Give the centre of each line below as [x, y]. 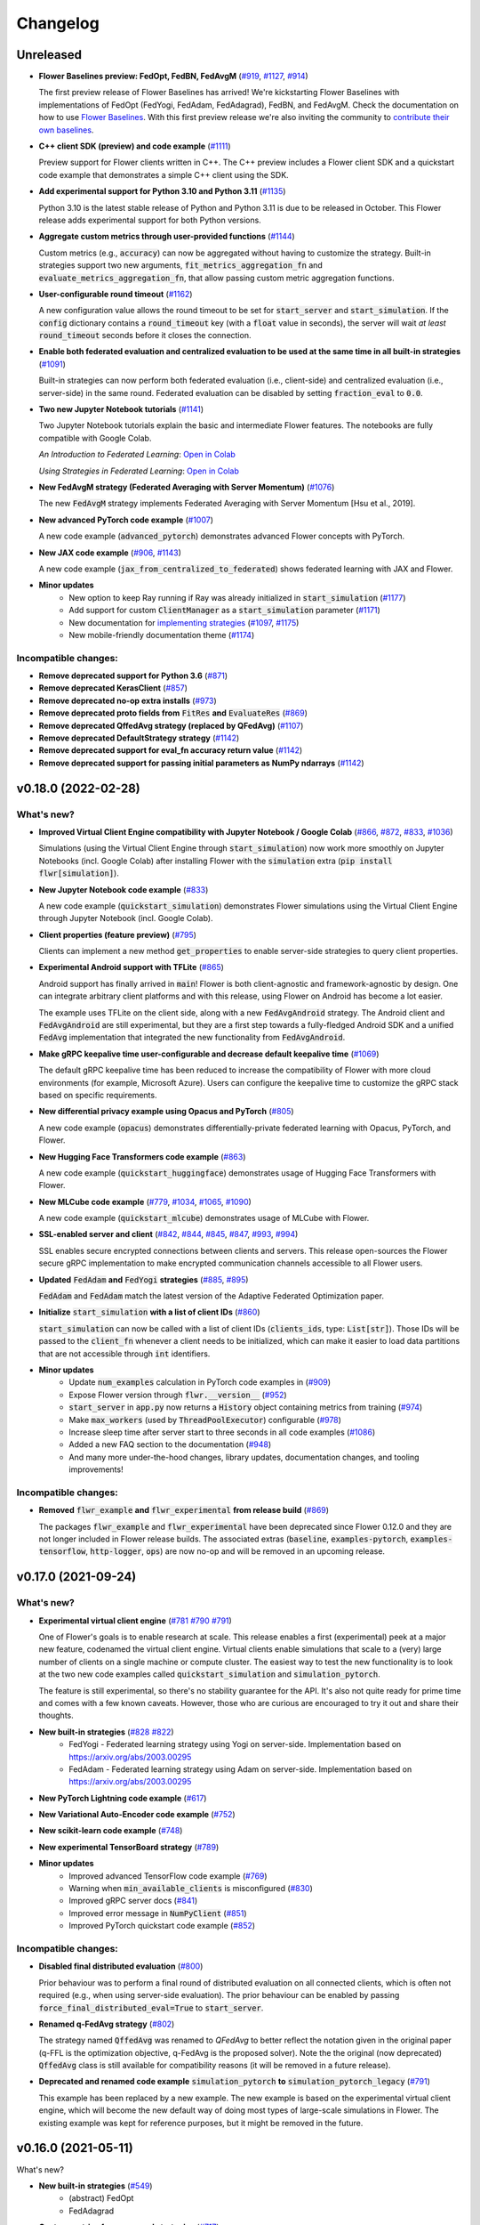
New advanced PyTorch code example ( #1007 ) [126, 520]
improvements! [96, 1469]
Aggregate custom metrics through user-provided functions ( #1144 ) [167, 237]
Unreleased [49, 55]
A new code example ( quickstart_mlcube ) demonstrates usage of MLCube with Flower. [204, 1218]
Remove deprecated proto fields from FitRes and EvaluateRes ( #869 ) [173, 713]
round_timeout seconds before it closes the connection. [145, 336]
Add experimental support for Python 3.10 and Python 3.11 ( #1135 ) [162, 191]
